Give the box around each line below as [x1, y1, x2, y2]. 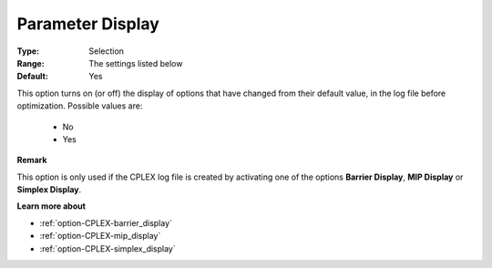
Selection [88, 46, 125, 57]
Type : [16, 46, 40, 57]
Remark [16, 155, 47, 166]
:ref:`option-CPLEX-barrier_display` [39, 217, 173, 228]
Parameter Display [16, 14, 159, 34]
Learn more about [16, 201, 87, 211]
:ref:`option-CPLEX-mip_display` [39, 231, 161, 242]
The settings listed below [88, 57, 183, 68]
